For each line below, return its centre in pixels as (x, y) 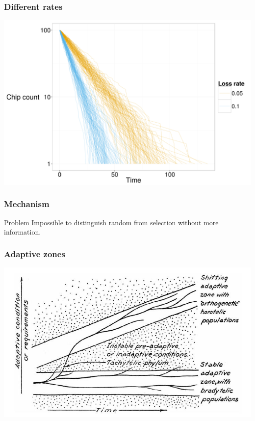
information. (23, 232)
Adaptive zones (35, 253)
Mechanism (27, 204)
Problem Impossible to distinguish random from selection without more (111, 222)
